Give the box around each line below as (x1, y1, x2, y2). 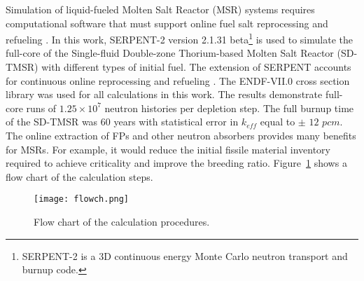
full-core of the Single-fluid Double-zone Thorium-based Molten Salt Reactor (6, 46, 334, 60)
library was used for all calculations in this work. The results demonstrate (6, 87, 323, 102)
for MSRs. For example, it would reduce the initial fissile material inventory (6, 142, 331, 156)
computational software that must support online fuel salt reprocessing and (6, 15, 328, 30)
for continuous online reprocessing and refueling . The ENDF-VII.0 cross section (6, 73, 350, 88)
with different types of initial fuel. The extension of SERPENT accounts (41, 60, 351, 74)
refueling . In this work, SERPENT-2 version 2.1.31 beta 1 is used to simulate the (6, 30, 353, 46)
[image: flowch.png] (34, 194, 129, 205)
